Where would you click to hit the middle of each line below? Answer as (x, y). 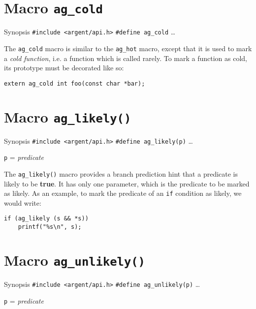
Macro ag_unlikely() (75, 260)
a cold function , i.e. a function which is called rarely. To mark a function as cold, (126, 58)
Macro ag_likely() (68, 116)
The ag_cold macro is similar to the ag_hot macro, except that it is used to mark (128, 48)
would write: (23, 202)
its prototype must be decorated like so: (64, 68)
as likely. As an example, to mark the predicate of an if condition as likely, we (123, 193)
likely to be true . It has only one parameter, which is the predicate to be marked (127, 183)
